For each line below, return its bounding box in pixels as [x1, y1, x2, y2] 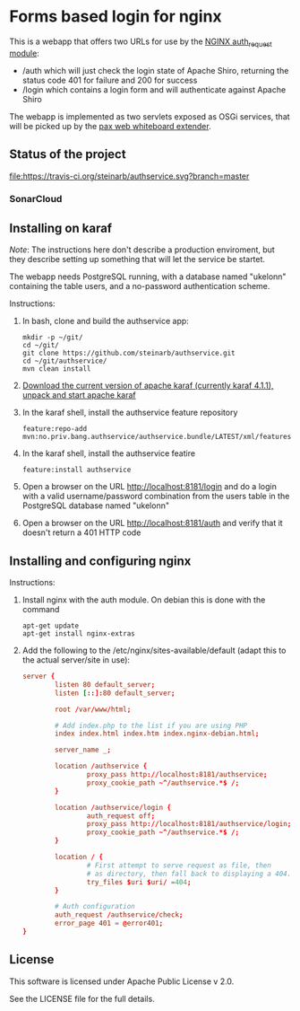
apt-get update [21, 621, 80, 630]
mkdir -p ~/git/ [21, 333, 83, 342]
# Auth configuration [55, 902, 136, 911]
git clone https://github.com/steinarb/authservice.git [21, 348, 236, 358]
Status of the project [9, 146, 127, 163]
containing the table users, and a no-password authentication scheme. [9, 281, 270, 292]
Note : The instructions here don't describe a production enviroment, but [9, 244, 275, 255]
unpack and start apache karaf [21, 390, 136, 400]
